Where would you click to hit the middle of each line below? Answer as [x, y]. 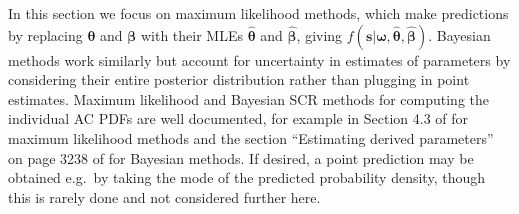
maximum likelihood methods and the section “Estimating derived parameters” [251, 137]
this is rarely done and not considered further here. [164, 196]
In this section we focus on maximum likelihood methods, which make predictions [258, 13]
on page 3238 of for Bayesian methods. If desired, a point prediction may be [241, 157]
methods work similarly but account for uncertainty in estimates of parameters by [259, 59]
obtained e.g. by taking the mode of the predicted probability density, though [247, 177]
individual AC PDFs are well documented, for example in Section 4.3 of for [238, 118]
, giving [319, 34]
